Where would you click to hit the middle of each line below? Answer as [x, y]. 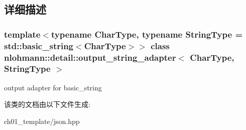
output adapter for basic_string [53, 87]
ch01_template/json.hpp [42, 121]
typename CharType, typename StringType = [147, 34]
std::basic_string [39, 45]
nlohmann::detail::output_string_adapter [90, 57]
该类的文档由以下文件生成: [47, 104]
